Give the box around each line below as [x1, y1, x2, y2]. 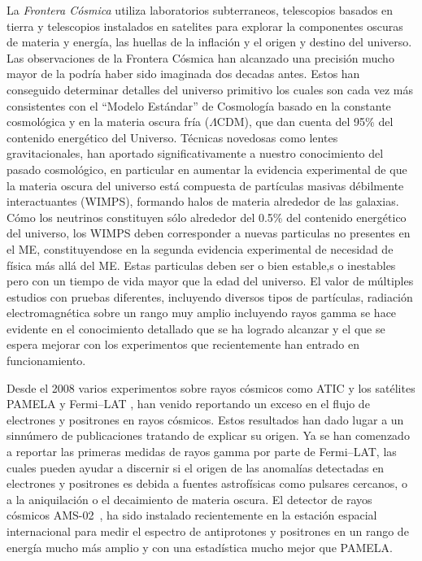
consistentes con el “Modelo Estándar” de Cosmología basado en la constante [7, 97, 391, 114]
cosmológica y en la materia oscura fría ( [7, 113, 210, 130]
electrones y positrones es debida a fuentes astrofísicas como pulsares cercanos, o [7, 475, 407, 492]
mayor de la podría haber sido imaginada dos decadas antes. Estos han [7, 65, 360, 82]
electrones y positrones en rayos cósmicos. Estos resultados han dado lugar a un [7, 411, 404, 428]
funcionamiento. [7, 352, 86, 369]
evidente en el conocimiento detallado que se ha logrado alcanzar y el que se [7, 320, 385, 337]
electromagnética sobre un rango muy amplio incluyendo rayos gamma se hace [7, 304, 397, 321]
